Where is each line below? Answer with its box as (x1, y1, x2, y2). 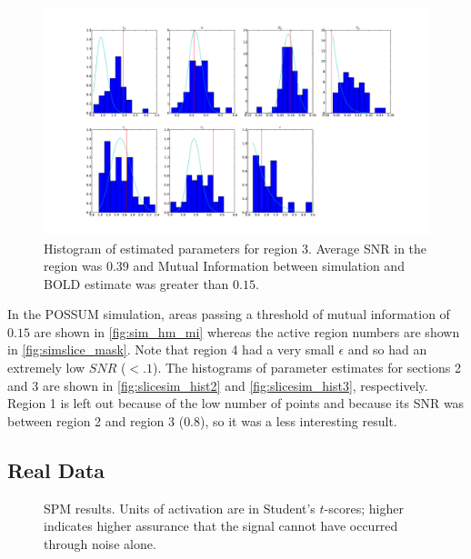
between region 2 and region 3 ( (7, 411, 185, 430)
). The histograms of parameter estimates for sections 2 (153, 358, 461, 377)
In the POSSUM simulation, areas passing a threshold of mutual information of (7, 304, 450, 324)
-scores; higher (324, 498, 404, 517)
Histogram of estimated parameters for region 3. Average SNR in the (44, 238, 427, 257)
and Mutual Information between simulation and (133, 256, 405, 275)
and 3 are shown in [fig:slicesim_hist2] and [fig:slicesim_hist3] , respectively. (7, 375, 428, 394)
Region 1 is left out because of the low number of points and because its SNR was (7, 394, 465, 413)
